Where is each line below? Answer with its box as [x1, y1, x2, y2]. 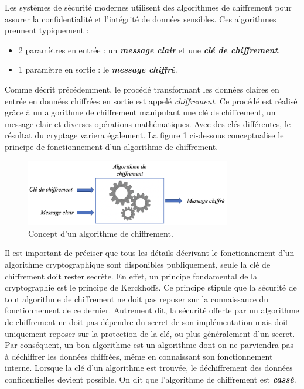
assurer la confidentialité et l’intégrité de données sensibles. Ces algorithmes [5, 12, 276, 25]
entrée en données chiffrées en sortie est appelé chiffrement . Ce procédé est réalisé [5, 94, 298, 107]
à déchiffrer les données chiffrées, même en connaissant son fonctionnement [5, 350, 273, 362]
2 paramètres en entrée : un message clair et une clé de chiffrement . [18, 43, 281, 56]
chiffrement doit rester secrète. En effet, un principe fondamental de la [5, 269, 258, 282]
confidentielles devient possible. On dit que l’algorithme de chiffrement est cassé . [5, 373, 296, 385]
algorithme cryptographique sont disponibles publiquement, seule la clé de [5, 258, 271, 270]
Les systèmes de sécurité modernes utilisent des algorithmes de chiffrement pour [5, 1, 292, 13]
